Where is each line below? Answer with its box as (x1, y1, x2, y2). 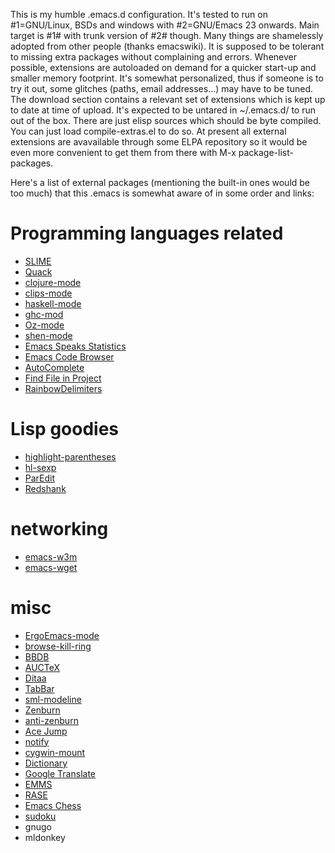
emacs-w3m (24, 550, 78, 563)
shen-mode (24, 329, 73, 341)
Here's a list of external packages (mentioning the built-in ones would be (10, 177, 311, 188)
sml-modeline (24, 693, 82, 705)
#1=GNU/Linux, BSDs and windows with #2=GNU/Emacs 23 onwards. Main (10, 19, 320, 31)
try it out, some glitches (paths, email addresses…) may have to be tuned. (10, 83, 314, 94)
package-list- (238, 147, 294, 158)
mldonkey (24, 831, 66, 843)
